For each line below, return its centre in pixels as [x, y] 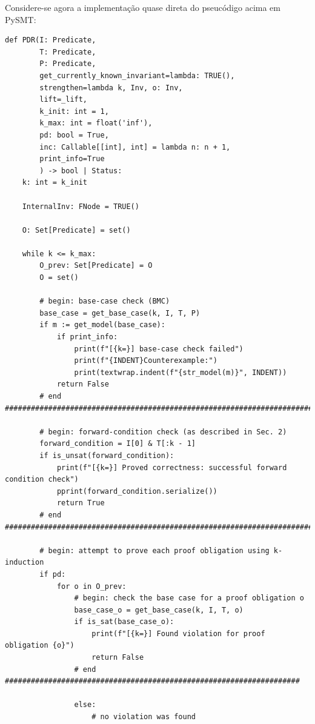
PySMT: [21, 19]
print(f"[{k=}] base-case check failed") [159, 349]
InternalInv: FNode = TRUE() [81, 206]
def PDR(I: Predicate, [51, 40]
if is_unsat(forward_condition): [107, 455]
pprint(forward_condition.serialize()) [137, 491]
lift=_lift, [64, 100]
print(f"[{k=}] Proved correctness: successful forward [172, 467]
